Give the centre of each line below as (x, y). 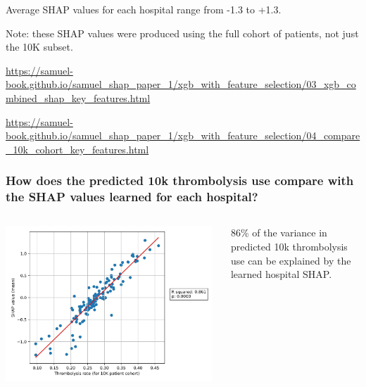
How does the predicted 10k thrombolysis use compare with (180, 180)
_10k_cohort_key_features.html (77, 149)
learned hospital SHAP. (281, 274)
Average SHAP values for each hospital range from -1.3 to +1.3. (144, 9)
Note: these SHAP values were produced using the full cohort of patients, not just (182, 33)
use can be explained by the (291, 260)
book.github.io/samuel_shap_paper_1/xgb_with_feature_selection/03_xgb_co (181, 84)
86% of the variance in (279, 233)
